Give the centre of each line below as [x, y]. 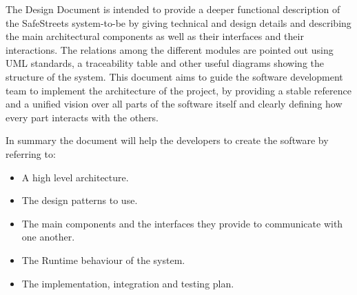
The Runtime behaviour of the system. [103, 260]
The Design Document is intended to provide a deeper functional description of [173, 9]
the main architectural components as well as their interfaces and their [155, 36]
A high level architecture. [75, 177]
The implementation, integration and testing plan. [128, 283]
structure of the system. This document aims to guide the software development [174, 76]
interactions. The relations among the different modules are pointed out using [170, 49]
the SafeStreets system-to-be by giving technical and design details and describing [178, 22]
